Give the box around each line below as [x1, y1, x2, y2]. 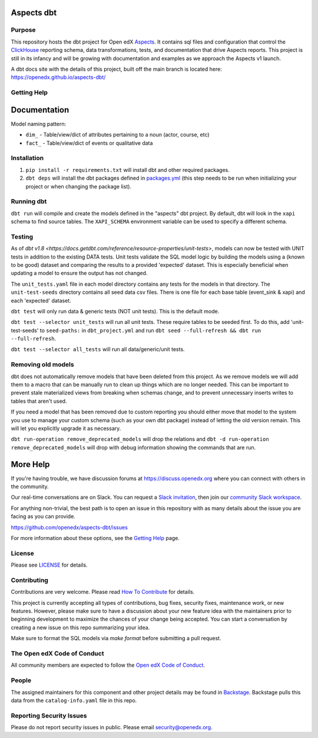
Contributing [11, 576, 48, 584]
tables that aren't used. [11, 398, 67, 405]
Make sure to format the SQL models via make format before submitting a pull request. [11, 635, 221, 642]
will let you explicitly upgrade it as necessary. [11, 425, 121, 432]
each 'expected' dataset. [11, 297, 72, 304]
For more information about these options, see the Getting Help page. [11, 534, 180, 541]
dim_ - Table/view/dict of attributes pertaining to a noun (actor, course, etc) [25, 131, 210, 138]
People [11, 676, 32, 684]
